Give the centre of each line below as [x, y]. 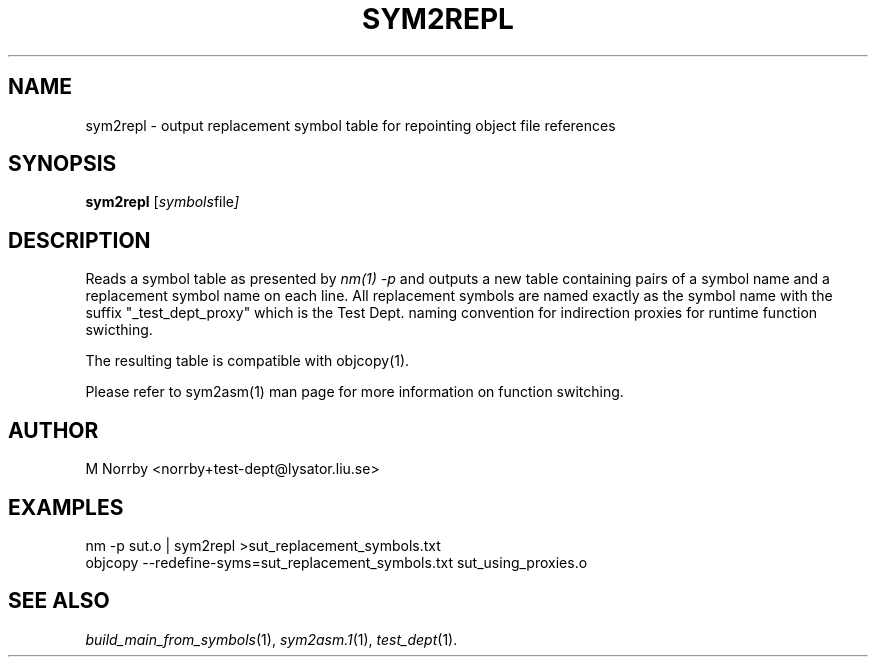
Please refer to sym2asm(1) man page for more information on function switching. [354, 392]
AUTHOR [53, 430]
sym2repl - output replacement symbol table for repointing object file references [350, 125]
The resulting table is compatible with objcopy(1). [247, 361]
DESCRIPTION [79, 240]
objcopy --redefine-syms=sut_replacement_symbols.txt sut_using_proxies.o [336, 562]
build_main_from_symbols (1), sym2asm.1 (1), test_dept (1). [271, 639]
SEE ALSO [59, 601]
